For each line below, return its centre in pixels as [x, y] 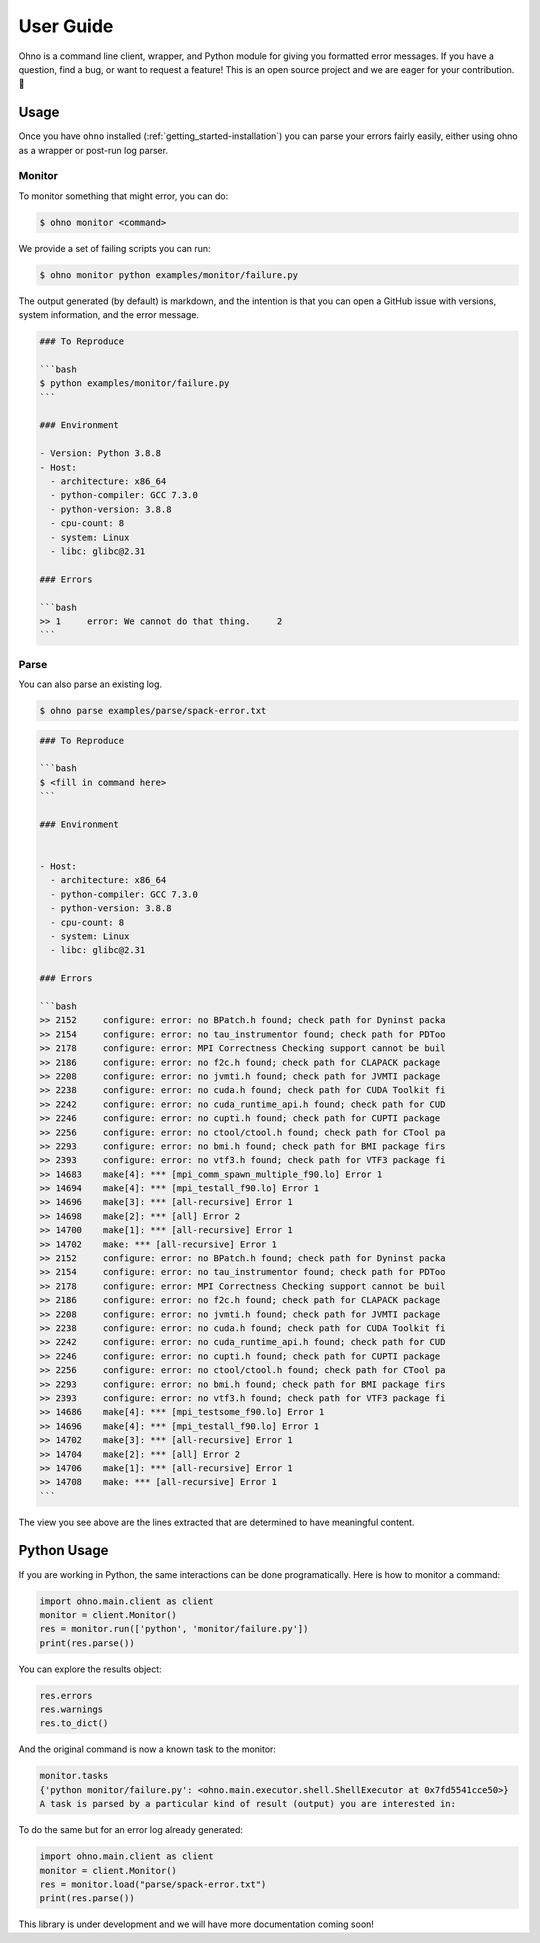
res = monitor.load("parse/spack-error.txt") [153, 1884]
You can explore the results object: [90, 1669]
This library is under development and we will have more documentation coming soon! [196, 1924]
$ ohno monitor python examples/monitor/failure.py [169, 274]
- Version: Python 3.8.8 [100, 453]
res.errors [66, 1695]
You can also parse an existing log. [90, 684]
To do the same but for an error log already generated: [131, 1830]
